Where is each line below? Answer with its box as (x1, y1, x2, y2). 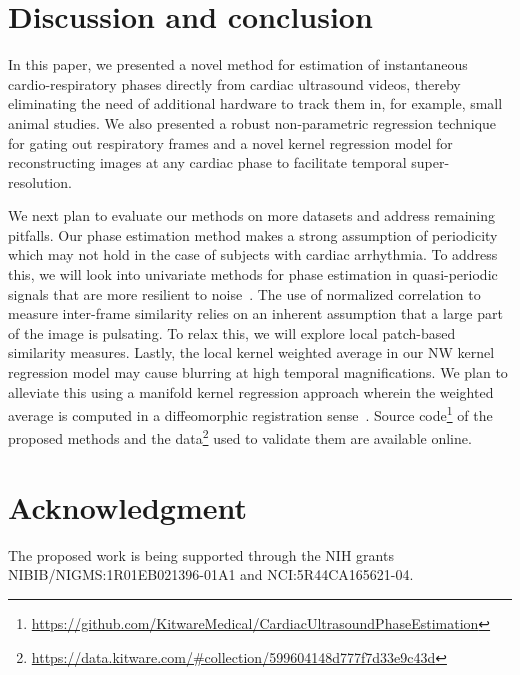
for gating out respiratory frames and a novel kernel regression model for (8, 132, 453, 153)
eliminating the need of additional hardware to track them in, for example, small (8, 93, 503, 114)
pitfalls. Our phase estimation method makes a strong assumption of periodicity (8, 224, 498, 245)
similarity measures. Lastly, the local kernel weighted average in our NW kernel (8, 342, 495, 363)
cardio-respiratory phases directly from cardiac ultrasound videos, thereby (8, 73, 461, 94)
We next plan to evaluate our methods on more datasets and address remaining (8, 205, 496, 226)
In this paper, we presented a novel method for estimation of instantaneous (8, 54, 468, 75)
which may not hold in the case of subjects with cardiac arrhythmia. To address (8, 244, 498, 265)
